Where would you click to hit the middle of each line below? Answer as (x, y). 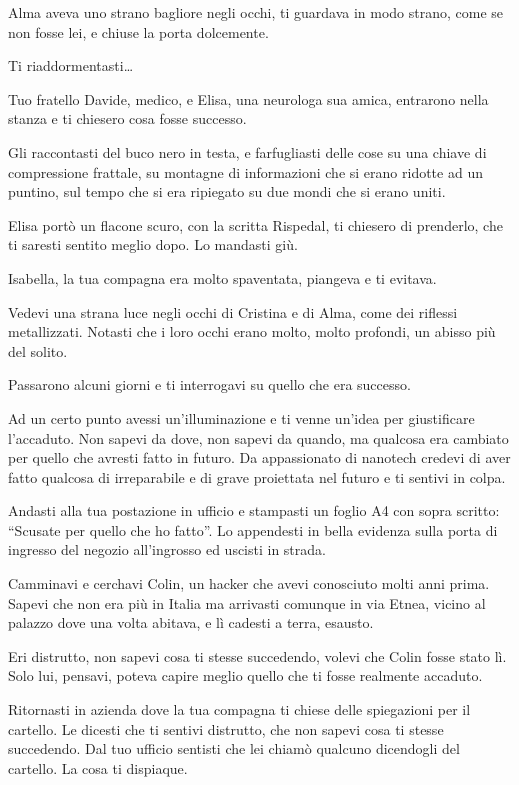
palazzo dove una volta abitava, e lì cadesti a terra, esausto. (191, 622)
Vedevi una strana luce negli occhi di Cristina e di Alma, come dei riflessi (233, 311)
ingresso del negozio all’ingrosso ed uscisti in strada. (167, 549)
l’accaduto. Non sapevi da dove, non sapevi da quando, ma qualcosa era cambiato (258, 437)
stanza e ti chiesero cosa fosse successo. (127, 118)
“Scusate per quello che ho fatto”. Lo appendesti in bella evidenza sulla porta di (253, 529)
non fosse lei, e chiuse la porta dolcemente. (138, 31)
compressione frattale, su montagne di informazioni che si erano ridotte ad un (245, 171)
